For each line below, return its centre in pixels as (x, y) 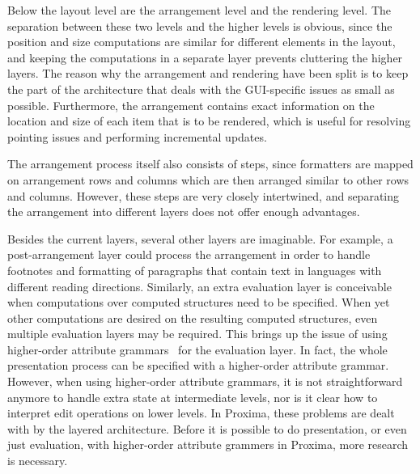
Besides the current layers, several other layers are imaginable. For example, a (200, 238)
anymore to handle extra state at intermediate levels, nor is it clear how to (193, 397)
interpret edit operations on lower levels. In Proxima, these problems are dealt (201, 413)
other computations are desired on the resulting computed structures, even (193, 317)
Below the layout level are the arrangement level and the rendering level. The (199, 10)
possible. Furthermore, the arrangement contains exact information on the (191, 105)
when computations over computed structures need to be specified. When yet (199, 302)
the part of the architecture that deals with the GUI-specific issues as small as (201, 89)
